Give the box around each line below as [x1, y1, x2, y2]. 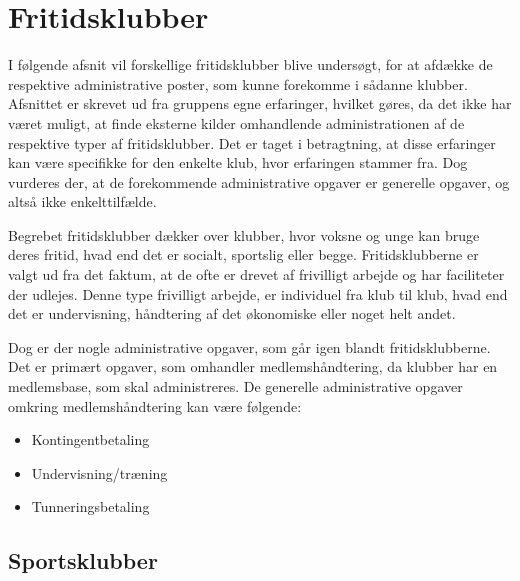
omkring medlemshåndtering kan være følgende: [8, 395, 302, 416]
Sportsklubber [8, 545, 158, 576]
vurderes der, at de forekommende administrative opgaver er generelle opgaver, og [8, 171, 510, 192]
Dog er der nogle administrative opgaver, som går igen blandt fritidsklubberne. [8, 336, 491, 357]
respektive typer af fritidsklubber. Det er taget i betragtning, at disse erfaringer [8, 132, 496, 153]
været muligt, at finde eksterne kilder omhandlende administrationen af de [8, 112, 465, 133]
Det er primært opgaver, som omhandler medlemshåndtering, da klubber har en [8, 356, 498, 377]
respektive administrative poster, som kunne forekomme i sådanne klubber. [8, 73, 468, 94]
